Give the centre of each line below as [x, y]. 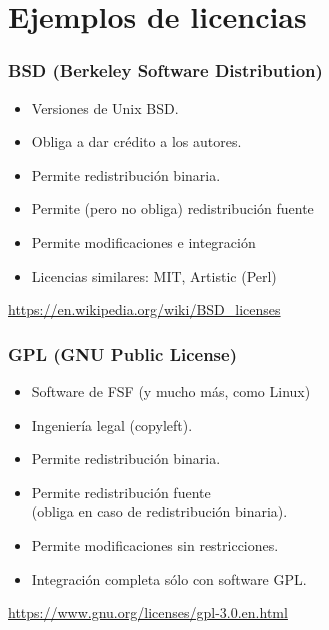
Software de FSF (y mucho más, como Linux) [171, 390]
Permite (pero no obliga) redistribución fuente [172, 208]
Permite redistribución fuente [121, 491]
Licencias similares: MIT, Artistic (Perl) [154, 275]
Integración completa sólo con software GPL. [169, 578]
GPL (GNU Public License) [122, 353]
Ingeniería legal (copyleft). [112, 424]
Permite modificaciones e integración [143, 241]
